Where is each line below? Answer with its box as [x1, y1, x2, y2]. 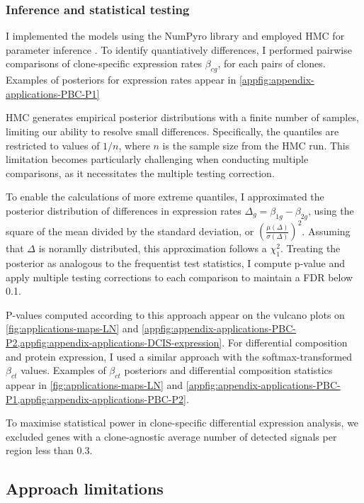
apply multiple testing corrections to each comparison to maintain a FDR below [6, 269, 353, 284]
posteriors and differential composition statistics [124, 363, 333, 378]
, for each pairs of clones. [217, 56, 326, 71]
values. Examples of [21, 363, 106, 378]
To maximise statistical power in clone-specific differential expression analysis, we [6, 415, 359, 430]
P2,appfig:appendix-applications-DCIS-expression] [6, 335, 222, 350]
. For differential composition [222, 335, 348, 350]
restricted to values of [6, 137, 100, 152]
